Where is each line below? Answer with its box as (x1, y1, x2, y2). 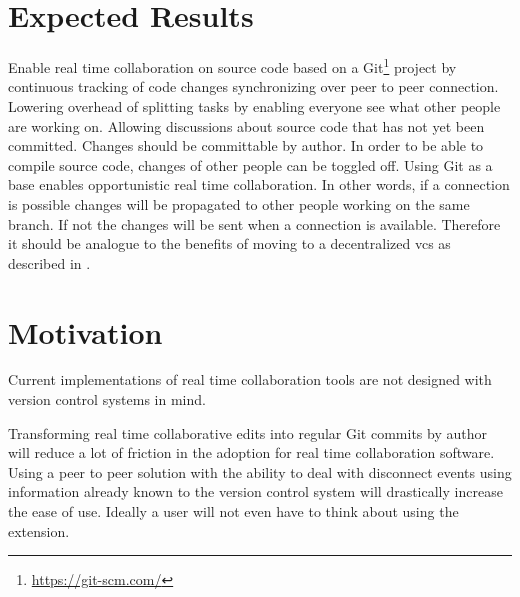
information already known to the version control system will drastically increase (8, 481, 503, 502)
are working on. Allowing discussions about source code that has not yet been (8, 115, 485, 136)
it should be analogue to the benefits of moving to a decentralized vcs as (8, 233, 451, 254)
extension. (8, 520, 70, 541)
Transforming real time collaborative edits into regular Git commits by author (8, 422, 487, 443)
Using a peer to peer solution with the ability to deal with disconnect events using (8, 461, 512, 482)
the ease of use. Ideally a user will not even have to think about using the (8, 501, 459, 521)
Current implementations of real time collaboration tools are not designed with (8, 369, 492, 390)
